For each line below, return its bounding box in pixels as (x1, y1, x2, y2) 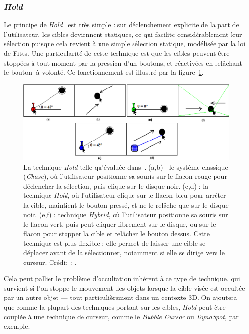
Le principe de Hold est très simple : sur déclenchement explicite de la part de (4, 19, 239, 30)
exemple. (4, 321, 30, 331)
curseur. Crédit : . (23, 257, 77, 267)
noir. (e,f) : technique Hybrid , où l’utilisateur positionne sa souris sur (23, 209, 228, 219)
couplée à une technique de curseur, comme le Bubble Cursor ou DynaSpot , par (4, 311, 239, 321)
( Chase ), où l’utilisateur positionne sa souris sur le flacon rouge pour (23, 171, 227, 181)
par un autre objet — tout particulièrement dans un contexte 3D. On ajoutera (4, 292, 237, 302)
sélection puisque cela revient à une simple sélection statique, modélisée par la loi (4, 38, 246, 49)
